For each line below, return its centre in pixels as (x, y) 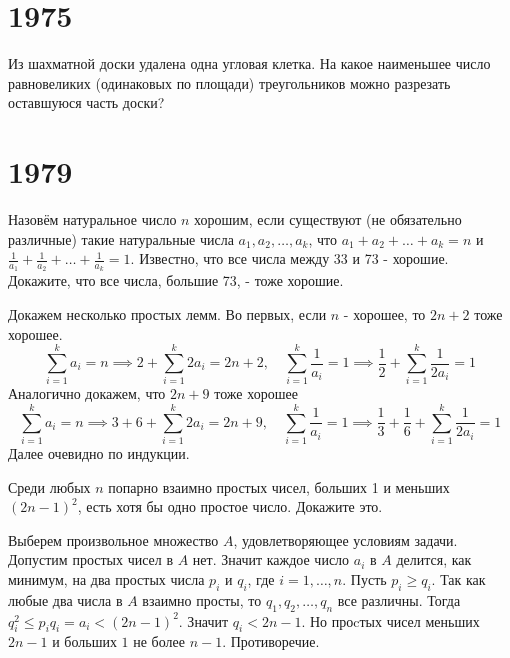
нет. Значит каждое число (271, 559)
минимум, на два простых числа (106, 579)
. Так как (458, 579)
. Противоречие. (271, 641)
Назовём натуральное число (92, 219)
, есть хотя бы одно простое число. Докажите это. (230, 506)
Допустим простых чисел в (91, 559)
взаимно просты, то (202, 599)
